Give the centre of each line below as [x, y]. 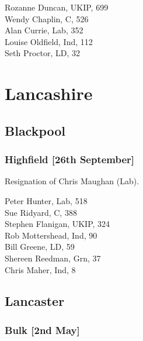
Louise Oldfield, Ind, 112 [49, 41]
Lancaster [35, 301]
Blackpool [35, 130]
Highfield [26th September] [70, 159]
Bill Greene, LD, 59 [40, 247]
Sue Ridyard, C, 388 [41, 212]
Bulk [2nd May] [42, 330]
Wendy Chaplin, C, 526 [47, 18]
